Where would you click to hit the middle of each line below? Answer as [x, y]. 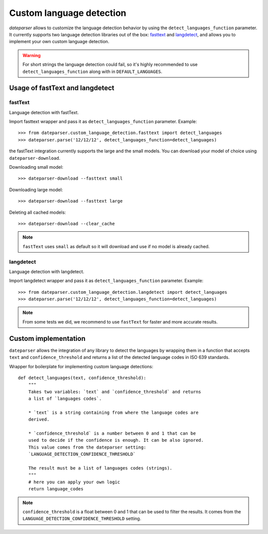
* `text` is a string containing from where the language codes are [113, 412]
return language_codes [56, 489]
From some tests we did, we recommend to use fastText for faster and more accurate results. [120, 322]
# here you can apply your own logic [74, 482]
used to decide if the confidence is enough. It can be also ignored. [116, 440]
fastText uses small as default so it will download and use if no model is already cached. [116, 246]
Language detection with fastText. [44, 112]
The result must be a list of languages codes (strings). [100, 468]
